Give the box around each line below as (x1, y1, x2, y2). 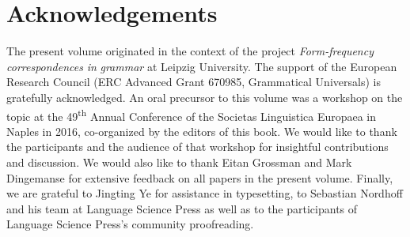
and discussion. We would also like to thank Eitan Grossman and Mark (6, 153, 352, 170)
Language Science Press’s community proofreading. (6, 216, 254, 232)
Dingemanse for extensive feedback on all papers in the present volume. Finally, (6, 169, 393, 186)
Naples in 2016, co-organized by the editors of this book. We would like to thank (6, 122, 397, 139)
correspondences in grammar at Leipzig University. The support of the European (6, 58, 397, 74)
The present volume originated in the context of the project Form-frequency (6, 43, 374, 59)
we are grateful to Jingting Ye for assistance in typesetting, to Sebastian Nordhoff (6, 185, 403, 201)
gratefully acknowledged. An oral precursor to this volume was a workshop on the (6, 88, 403, 105)
